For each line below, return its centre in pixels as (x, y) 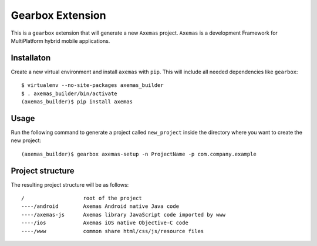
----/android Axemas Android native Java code (100, 206)
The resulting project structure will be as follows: (70, 184)
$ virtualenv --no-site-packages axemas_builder (92, 85)
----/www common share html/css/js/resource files (113, 231)
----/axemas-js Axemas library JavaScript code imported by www (124, 215)
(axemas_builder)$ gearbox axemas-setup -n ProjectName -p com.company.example (139, 154)
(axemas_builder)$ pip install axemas (77, 102)
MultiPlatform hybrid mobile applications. (60, 41)
